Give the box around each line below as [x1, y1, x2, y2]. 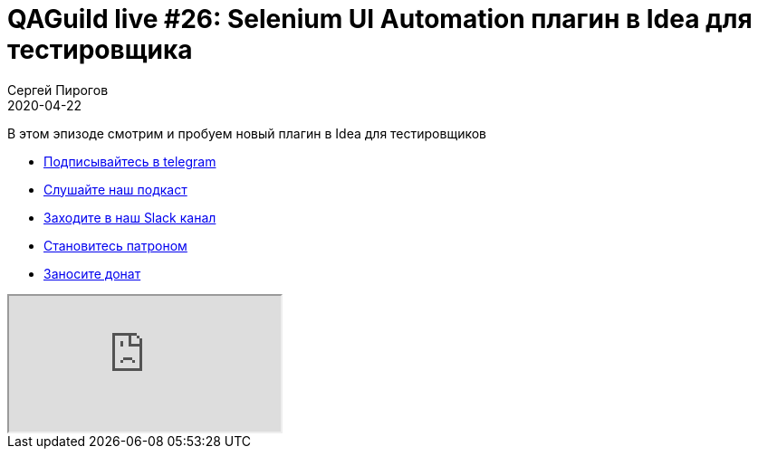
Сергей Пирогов [7, 81, 109, 98]
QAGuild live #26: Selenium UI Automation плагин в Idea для [7, 4, 753, 34]
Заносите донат [43, 265, 141, 281]
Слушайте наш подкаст [43, 181, 187, 197]
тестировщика [7, 34, 193, 65]
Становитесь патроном [43, 237, 187, 253]
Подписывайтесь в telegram [43, 153, 216, 169]
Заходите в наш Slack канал [43, 209, 216, 225]
